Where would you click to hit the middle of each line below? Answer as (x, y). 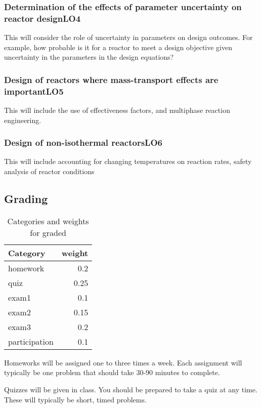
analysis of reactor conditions (49, 171)
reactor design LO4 (42, 18)
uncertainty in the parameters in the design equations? (89, 57)
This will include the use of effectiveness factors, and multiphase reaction (117, 110)
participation (31, 341)
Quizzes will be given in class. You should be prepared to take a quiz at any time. (131, 390)
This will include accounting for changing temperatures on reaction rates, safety (128, 161)
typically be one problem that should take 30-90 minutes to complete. (112, 372)
